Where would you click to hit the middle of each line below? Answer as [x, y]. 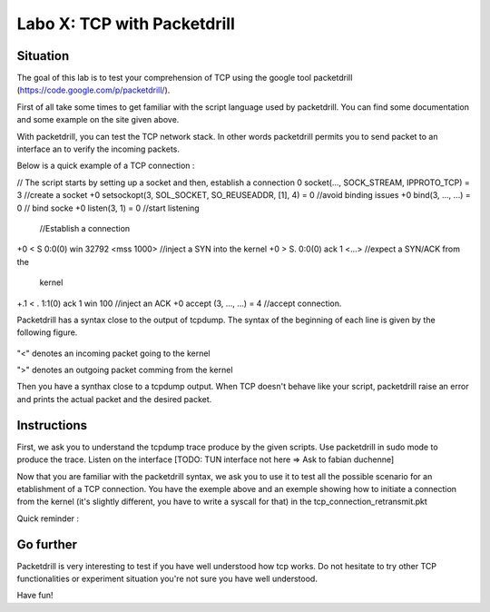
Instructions [52, 425]
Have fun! [35, 596]
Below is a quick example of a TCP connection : [106, 166]
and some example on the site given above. [98, 120]
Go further [47, 544]
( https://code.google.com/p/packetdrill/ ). [93, 90]
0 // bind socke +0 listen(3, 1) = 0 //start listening [108, 208]
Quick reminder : [48, 518]
